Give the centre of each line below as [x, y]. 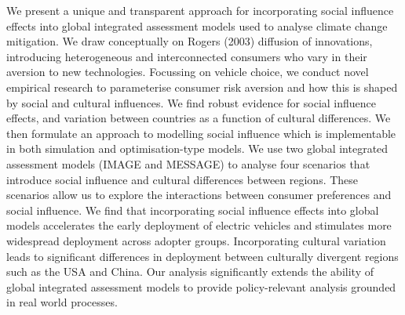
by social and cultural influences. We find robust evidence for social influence [192, 102]
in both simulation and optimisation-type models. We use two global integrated [197, 148]
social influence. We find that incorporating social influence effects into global [193, 210]
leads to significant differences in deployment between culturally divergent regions [202, 256]
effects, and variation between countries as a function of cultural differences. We [199, 118]
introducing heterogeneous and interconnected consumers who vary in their [187, 56]
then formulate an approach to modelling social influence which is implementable [201, 133]
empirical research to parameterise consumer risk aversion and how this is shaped [202, 87]
